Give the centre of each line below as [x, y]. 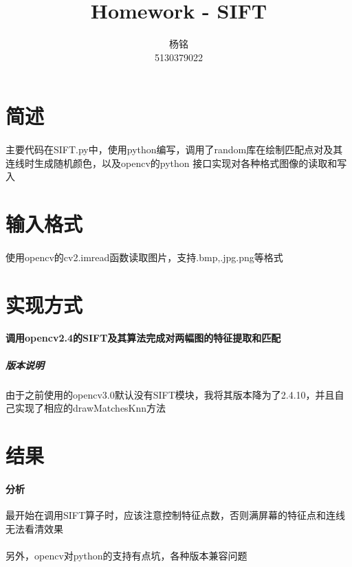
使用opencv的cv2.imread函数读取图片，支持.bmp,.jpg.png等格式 [144, 257]
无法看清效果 [34, 528]
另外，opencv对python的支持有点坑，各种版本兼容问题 [126, 555]
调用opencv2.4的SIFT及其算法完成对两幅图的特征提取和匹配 [143, 338]
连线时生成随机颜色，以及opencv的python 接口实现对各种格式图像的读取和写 [176, 163]
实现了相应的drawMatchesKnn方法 [90, 408]
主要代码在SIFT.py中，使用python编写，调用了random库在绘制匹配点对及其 [174, 149]
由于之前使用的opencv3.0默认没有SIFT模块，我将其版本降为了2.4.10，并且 [170, 394]
